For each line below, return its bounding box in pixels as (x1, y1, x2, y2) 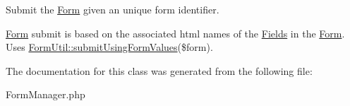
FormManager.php (6, 87, 85, 102)
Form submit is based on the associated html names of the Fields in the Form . (6, 25, 345, 40)
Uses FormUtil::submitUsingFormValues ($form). (6, 40, 213, 54)
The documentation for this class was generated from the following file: (6, 63, 313, 78)
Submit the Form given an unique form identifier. (6, 2, 219, 16)
